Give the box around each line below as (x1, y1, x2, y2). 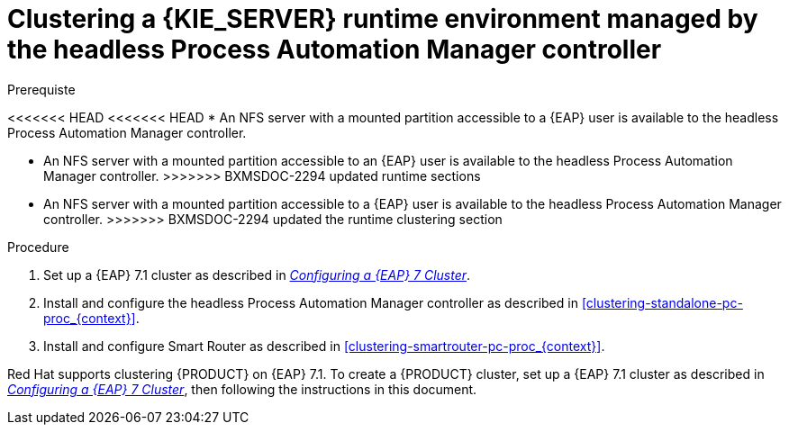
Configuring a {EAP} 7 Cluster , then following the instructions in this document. (7, 381, 477, 397)
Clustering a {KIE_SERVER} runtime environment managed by (7, 4, 758, 34)
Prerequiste (7, 81, 76, 97)
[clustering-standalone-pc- (581, 294, 743, 310)
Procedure (7, 238, 69, 255)
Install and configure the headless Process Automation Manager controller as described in (43, 294, 578, 310)
